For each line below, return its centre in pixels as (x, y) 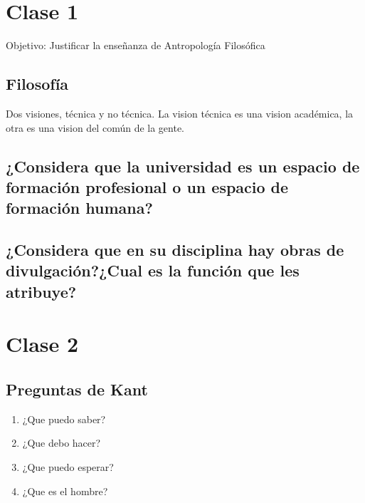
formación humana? (79, 208)
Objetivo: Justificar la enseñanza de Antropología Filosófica (136, 45)
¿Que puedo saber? (64, 419)
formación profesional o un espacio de (147, 186)
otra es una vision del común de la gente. (95, 127)
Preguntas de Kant (77, 389)
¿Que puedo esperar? (68, 467)
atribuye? (41, 291)
